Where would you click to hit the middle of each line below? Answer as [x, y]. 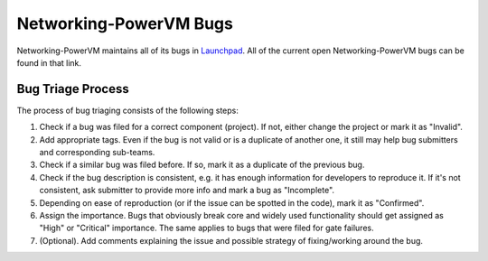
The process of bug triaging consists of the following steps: [127, 110]
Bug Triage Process [73, 89]
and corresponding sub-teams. [97, 153]
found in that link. [49, 62]
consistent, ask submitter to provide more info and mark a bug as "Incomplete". [187, 191]
